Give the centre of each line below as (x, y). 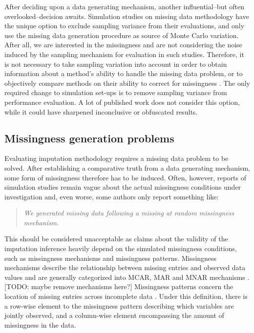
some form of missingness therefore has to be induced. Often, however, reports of (126, 177)
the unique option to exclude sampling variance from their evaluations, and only (125, 26)
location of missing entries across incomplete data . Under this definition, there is (126, 296)
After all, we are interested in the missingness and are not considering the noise (123, 45)
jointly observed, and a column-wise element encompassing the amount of (114, 315)
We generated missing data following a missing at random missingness (129, 213)
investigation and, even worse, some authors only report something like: (112, 196)
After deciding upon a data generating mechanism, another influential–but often (125, 6)
